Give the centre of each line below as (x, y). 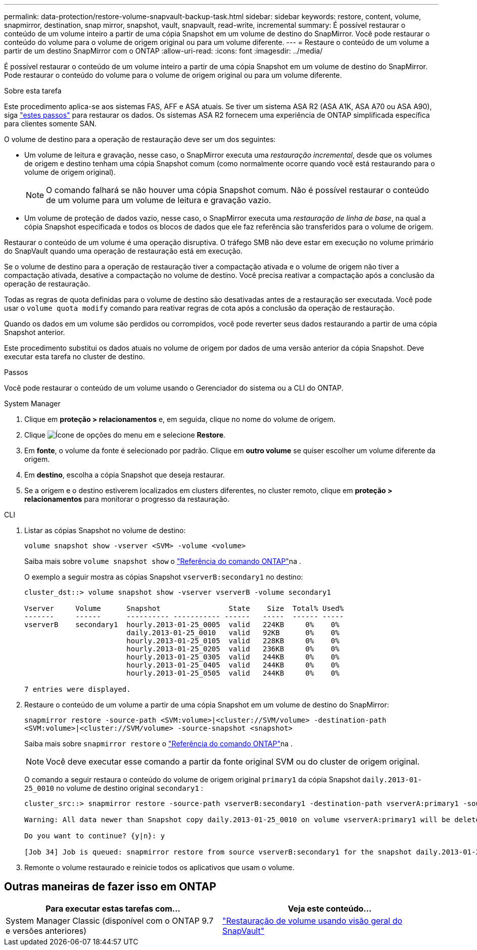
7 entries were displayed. (78, 689)
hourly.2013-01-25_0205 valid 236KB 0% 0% (233, 649)
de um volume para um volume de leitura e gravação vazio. (159, 200)
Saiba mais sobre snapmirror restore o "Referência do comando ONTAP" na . (159, 744)
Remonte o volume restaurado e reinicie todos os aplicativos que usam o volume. (159, 867)
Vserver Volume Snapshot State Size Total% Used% (184, 608)
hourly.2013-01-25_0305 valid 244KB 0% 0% (233, 657)
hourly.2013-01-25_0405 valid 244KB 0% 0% (233, 665)
